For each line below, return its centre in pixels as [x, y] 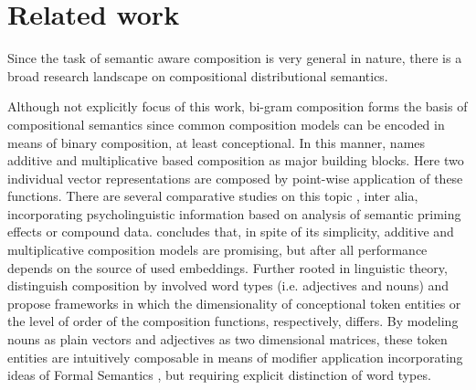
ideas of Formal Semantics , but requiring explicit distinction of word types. [219, 375]
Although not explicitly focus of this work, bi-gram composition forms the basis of [238, 106]
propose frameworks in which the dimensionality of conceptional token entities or [234, 303]
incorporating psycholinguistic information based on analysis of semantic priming [234, 213]
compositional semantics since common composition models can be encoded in [226, 124]
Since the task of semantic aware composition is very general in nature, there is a [235, 58]
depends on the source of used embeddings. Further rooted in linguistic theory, [227, 267]
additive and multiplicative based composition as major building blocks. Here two [236, 160]
